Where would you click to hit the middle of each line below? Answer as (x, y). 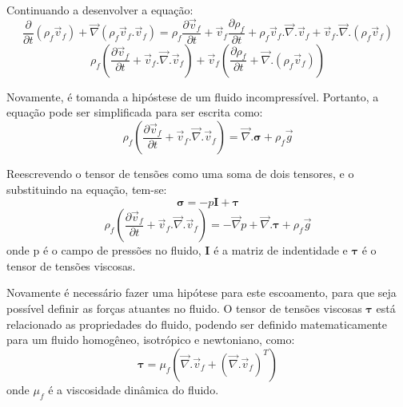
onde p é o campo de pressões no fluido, (104, 250)
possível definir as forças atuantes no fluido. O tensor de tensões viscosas (184, 308)
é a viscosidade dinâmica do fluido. (134, 389)
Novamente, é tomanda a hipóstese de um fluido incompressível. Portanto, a (193, 96)
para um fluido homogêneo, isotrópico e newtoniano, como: (151, 340)
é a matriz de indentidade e (281, 250)
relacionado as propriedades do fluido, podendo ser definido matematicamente (197, 324)
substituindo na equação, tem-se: (87, 189)
